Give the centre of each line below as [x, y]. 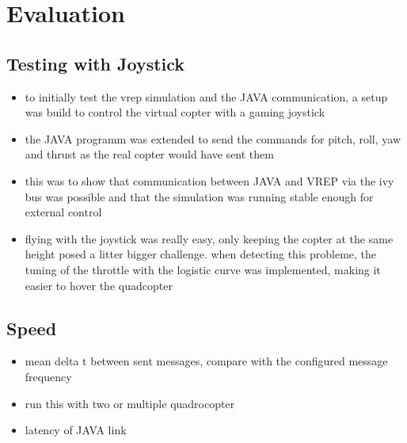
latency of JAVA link [76, 430]
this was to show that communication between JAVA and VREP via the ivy [209, 180]
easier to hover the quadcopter [99, 285]
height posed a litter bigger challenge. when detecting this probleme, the [201, 254]
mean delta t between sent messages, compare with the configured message [206, 361]
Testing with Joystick [96, 63]
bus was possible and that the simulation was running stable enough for [199, 196]
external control [63, 212]
